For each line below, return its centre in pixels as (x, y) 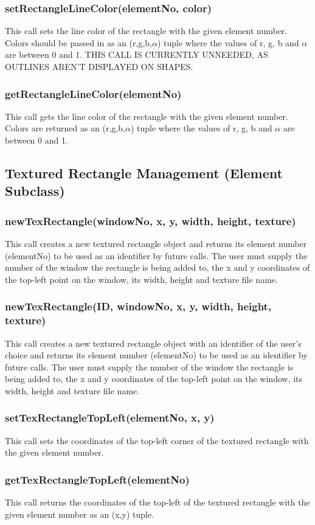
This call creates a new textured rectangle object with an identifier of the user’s (153, 343)
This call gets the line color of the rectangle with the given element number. (147, 116)
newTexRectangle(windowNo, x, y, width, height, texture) (151, 221)
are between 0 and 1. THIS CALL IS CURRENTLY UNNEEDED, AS (137, 54)
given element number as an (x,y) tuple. (80, 514)
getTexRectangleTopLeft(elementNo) (97, 479)
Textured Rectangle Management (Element (144, 172)
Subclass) (35, 191)
